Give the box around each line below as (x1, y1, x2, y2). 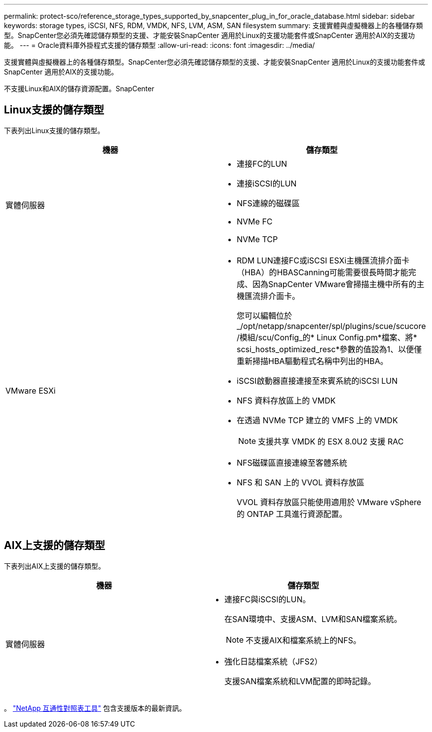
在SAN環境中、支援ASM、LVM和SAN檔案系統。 (224, 614, 402, 624)
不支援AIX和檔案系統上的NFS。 (246, 635, 361, 645)
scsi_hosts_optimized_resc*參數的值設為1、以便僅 (237, 344, 422, 354)
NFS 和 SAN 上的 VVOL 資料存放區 (237, 477, 364, 487)
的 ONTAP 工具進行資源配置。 (237, 509, 347, 519)
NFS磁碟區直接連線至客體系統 (237, 457, 347, 468)
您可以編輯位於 (237, 310, 292, 321)
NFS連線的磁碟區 (237, 198, 300, 208)
